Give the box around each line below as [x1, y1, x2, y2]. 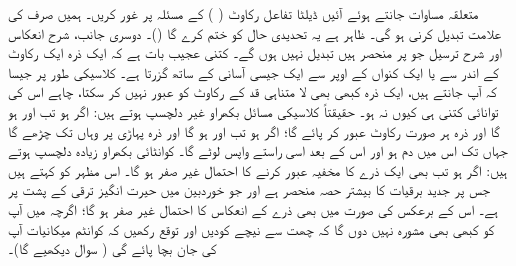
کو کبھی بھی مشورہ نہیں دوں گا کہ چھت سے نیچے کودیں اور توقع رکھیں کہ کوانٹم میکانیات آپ [8, 218, 495, 239]
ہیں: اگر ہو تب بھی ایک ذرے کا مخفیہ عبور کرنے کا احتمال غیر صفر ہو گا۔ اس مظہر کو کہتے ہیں [8, 159, 508, 180]
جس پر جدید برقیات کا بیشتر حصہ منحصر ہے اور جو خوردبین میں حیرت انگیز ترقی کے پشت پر [8, 179, 490, 200]
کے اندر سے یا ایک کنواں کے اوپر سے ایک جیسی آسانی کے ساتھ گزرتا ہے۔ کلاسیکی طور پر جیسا [8, 61, 499, 82]
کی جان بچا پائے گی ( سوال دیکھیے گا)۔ [8, 238, 217, 259]
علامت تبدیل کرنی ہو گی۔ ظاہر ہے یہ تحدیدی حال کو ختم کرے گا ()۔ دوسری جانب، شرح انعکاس [8, 22, 501, 43]
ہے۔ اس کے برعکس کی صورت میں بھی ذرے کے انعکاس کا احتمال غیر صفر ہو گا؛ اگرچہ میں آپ [8, 198, 498, 219]
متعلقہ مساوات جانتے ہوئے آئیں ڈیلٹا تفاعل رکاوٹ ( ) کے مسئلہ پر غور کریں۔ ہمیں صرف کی [8, 3, 479, 23]
